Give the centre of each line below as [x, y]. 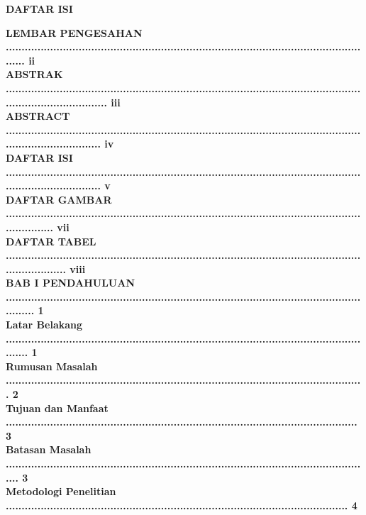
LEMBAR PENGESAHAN [74, 32]
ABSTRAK [34, 74]
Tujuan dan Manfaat [57, 408]
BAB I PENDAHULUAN [70, 283]
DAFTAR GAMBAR [59, 199]
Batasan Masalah [49, 449]
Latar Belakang [44, 325]
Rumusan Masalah [52, 366]
